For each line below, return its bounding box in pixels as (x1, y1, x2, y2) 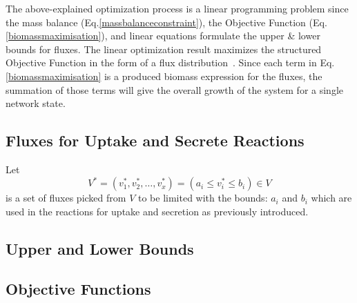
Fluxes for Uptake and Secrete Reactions (6, 130, 305, 151)
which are (311, 190, 352, 205)
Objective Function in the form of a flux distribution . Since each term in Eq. (6, 55, 335, 70)
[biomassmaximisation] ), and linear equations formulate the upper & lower (6, 28, 320, 43)
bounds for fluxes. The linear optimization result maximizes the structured (6, 41, 322, 56)
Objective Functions (6, 278, 151, 300)
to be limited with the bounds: (137, 190, 268, 205)
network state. (6, 96, 66, 110)
